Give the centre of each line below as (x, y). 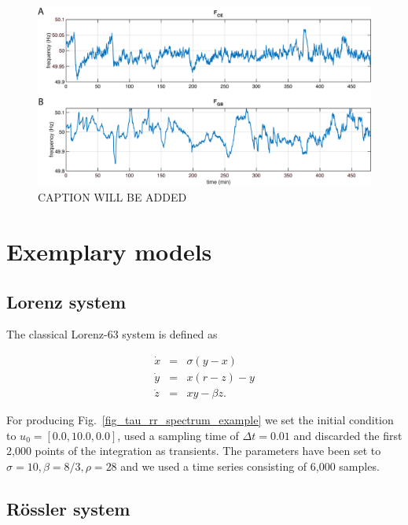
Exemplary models (109, 251)
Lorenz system (66, 301)
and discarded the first (348, 435)
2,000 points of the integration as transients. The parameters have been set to (194, 451)
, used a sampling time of (178, 435)
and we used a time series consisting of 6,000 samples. (250, 466)
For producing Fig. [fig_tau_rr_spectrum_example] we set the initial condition (200, 420)
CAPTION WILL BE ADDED (112, 197)
